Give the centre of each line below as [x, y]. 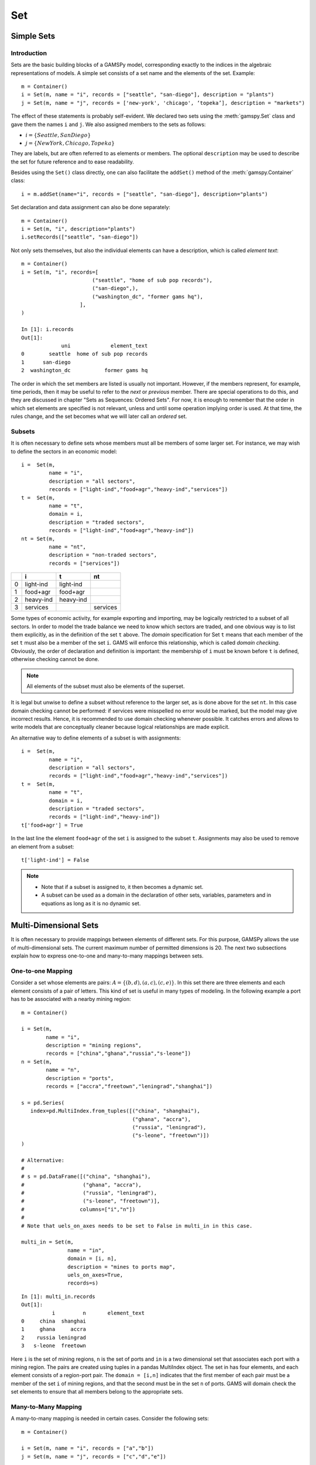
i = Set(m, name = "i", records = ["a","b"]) [88, 1448]
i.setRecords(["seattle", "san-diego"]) [80, 237]
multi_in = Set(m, [48, 1242]
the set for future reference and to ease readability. [73, 162]
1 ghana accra [54, 1329]
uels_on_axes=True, [95, 1275]
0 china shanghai [54, 1321]
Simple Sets [33, 36]
